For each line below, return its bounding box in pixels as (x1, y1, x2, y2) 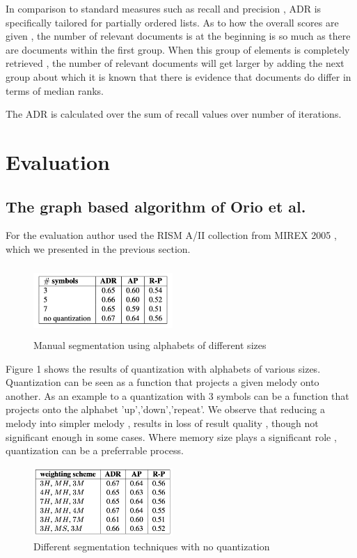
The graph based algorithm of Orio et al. (6, 195, 306, 217)
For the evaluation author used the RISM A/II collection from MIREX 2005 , (6, 228, 337, 242)
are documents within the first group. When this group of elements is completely (6, 42, 350, 56)
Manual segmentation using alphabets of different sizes (33, 338, 267, 352)
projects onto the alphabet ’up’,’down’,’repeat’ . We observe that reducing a (6, 402, 325, 417)
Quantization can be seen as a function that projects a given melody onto (6, 375, 319, 389)
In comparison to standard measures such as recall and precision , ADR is (6, 1, 322, 15)
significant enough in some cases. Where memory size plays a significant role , (6, 429, 337, 444)
